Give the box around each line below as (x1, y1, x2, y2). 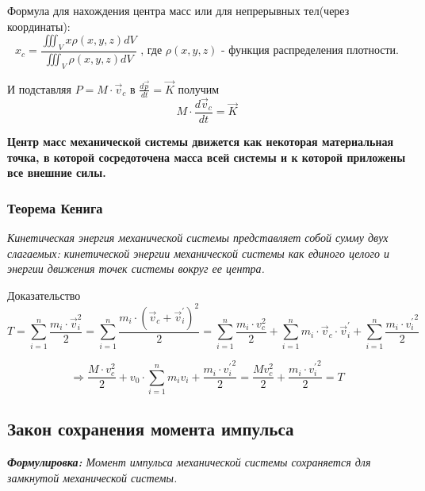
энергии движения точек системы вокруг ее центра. (7, 260, 265, 277)
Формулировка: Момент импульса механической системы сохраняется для (7, 454, 371, 470)
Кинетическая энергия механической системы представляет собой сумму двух (7, 228, 389, 245)
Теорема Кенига (7, 198, 103, 217)
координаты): (7, 17, 71, 34)
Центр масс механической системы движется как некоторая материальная (7, 132, 394, 149)
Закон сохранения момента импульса (7, 416, 294, 441)
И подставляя (7, 80, 71, 97)
